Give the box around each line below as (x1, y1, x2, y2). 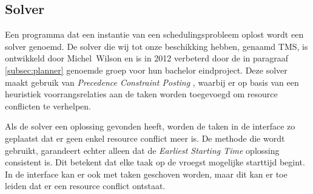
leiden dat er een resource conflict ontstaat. (5, 179, 166, 192)
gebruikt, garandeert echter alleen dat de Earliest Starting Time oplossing (5, 144, 280, 156)
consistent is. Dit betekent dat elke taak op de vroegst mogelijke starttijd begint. (5, 156, 305, 168)
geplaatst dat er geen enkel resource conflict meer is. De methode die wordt (5, 131, 285, 144)
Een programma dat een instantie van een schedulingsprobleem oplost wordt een (5, 28, 304, 41)
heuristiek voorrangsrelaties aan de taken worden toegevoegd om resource (5, 88, 278, 100)
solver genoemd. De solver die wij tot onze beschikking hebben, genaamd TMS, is (5, 40, 308, 52)
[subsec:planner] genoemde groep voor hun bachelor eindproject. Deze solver (5, 63, 288, 76)
